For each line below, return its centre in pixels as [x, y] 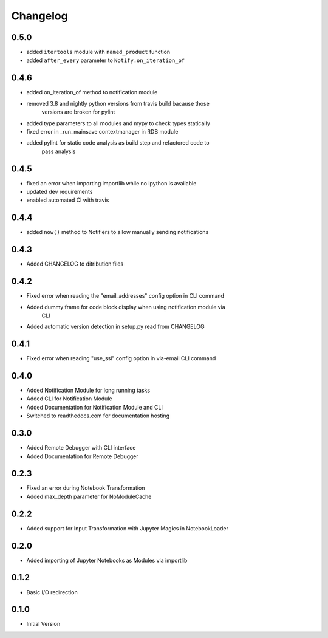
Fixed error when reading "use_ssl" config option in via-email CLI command [121, 358]
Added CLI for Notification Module [69, 399]
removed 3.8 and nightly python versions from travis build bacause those [118, 103]
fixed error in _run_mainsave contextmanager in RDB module [102, 131]
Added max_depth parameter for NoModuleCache [89, 496]
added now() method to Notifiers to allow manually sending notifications [118, 232]
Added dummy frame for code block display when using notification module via [126, 307]
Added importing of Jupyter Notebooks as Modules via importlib [107, 560]
